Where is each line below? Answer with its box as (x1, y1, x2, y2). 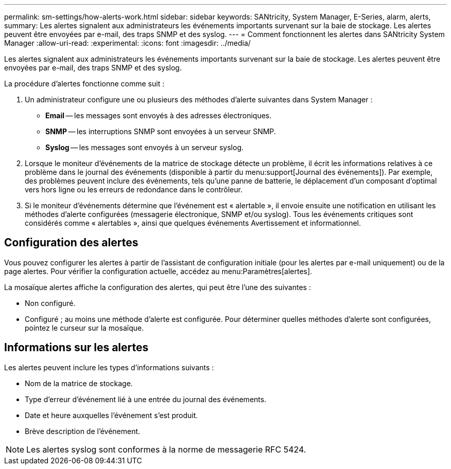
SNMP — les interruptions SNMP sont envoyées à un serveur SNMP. (45, 127, 276, 136)
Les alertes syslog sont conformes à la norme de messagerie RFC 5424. (26, 444, 306, 455)
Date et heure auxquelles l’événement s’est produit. (25, 410, 198, 420)
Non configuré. (25, 298, 76, 308)
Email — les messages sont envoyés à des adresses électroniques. (45, 111, 272, 120)
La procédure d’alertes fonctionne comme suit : (4, 79, 165, 88)
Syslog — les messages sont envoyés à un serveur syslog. (45, 143, 244, 152)
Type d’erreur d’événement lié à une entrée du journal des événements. (25, 394, 267, 404)
